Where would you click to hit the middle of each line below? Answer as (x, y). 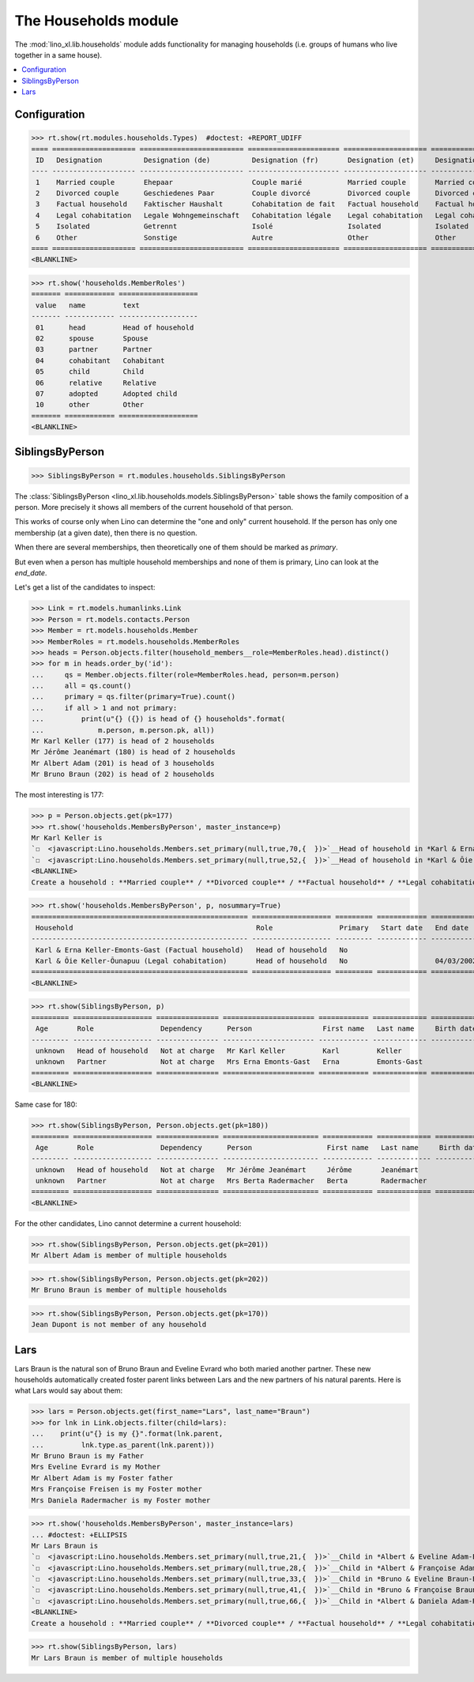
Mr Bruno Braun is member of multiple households (129, 1290)
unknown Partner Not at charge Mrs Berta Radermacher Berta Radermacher (231, 1181)
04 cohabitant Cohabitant (100, 360)
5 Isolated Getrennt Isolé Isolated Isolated (252, 226)
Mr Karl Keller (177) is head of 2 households (123, 741)
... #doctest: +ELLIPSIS (79, 1535)
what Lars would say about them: (69, 1390)
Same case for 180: (46, 1105)
